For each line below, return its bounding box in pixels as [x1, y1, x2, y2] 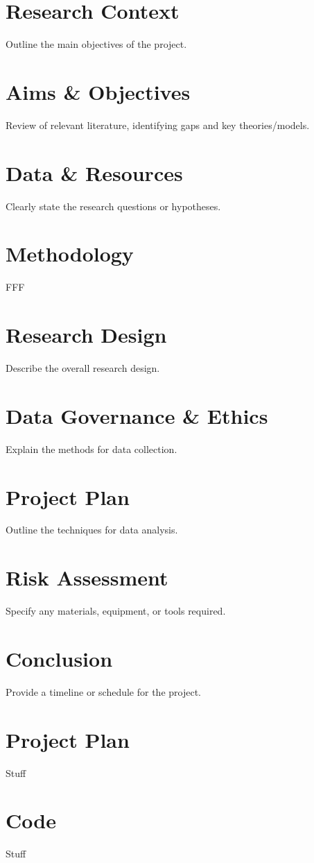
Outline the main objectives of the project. [6, 37, 187, 51]
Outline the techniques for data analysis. [6, 522, 178, 537]
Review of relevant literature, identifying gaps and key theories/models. [6, 117, 310, 132]
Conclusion [6, 644, 113, 672]
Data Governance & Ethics [6, 401, 268, 429]
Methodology [6, 239, 134, 268]
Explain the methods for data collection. [6, 441, 177, 456]
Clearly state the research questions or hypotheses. [6, 198, 221, 213]
